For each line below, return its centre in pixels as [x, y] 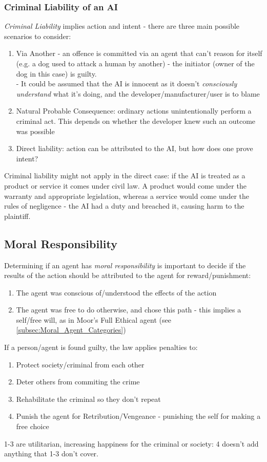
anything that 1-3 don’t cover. [52, 454]
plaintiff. [17, 216]
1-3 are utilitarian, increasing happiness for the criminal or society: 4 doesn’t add [131, 443]
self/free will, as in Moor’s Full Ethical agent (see [94, 319]
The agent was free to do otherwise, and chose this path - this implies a [129, 310]
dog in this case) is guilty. [56, 73]
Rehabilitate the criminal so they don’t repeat [88, 399]
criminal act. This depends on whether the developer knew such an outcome [136, 121]
